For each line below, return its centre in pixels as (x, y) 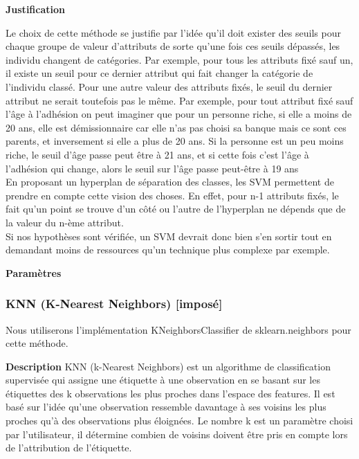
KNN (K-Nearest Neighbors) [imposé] (114, 304)
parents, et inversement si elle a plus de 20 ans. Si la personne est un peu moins (175, 141)
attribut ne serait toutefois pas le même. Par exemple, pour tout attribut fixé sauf (179, 100)
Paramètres (34, 272)
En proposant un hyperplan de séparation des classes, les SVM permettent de (170, 182)
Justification (35, 9)
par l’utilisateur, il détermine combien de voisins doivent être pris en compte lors (177, 434)
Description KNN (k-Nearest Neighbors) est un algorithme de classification (168, 366)
